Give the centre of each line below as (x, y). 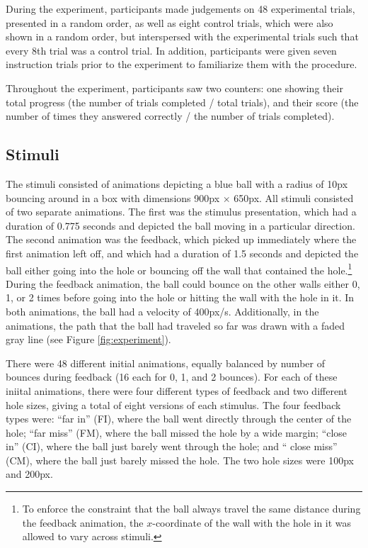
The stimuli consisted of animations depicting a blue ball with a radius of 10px (177, 183)
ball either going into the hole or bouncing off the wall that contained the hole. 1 (179, 269)
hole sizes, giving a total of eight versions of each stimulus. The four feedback (173, 404)
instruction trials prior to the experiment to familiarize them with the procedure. (182, 64)
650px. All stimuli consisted (294, 197)
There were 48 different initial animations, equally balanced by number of (165, 363)
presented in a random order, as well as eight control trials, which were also (169, 22)
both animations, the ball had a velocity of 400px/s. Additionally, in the (162, 311)
